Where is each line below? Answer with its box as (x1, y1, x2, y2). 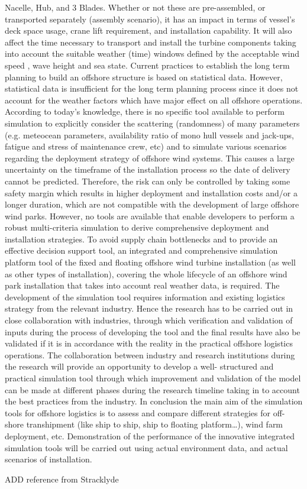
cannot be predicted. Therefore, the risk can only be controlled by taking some (5, 174, 290, 187)
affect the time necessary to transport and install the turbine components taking (5, 35, 296, 48)
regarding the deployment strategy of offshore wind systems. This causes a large (5, 151, 295, 164)
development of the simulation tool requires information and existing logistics (5, 290, 285, 303)
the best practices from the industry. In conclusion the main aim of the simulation (5, 395, 303, 407)
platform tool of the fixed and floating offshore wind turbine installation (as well (5, 256, 296, 268)
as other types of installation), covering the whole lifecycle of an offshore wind (5, 267, 287, 280)
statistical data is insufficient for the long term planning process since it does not (5, 82, 299, 95)
